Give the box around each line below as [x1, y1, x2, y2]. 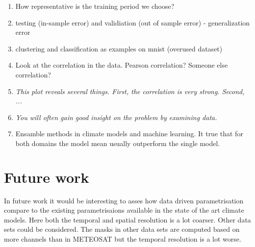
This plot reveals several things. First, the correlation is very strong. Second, [15, 86, 245, 96]
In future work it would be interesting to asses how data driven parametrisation [4, 195, 244, 205]
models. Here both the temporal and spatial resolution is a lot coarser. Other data [4, 214, 251, 224]
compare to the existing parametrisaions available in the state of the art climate [4, 205, 244, 215]
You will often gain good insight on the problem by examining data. [15, 112, 217, 122]
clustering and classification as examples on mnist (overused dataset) [15, 43, 223, 53]
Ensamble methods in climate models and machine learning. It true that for [15, 128, 243, 139]
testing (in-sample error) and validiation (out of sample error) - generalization [15, 17, 250, 27]
